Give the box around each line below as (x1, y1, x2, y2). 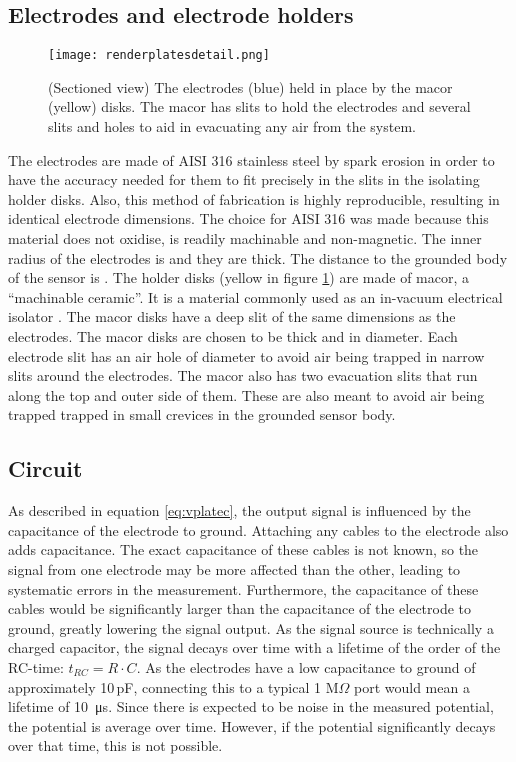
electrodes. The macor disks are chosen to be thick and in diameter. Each (8, 325, 458, 346)
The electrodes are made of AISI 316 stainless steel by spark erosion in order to (8, 149, 495, 170)
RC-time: (8, 656, 64, 677)
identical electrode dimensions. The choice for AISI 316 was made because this (8, 208, 489, 229)
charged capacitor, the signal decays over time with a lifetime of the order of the (8, 637, 501, 658)
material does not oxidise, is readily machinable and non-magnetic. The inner (8, 228, 482, 249)
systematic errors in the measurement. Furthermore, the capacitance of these (8, 578, 479, 599)
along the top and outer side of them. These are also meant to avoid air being (8, 384, 485, 405)
